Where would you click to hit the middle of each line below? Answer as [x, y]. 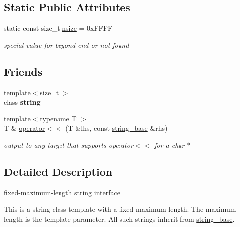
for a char [170, 144]
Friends [23, 71]
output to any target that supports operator [69, 144]
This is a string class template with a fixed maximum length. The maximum [120, 209]
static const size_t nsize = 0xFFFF [58, 28]
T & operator [25, 128]
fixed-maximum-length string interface [62, 192]
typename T [58, 118]
